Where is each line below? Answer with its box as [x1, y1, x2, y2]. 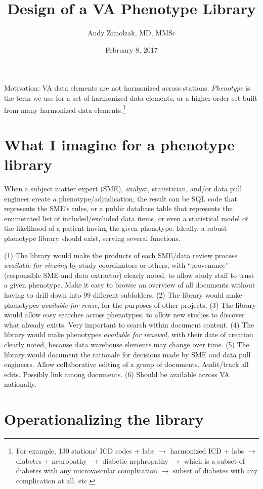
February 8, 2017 [105, 44, 158, 55]
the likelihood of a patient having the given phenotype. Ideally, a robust [4, 223, 227, 233]
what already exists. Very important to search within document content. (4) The [4, 319, 254, 330]
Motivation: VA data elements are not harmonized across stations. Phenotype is [4, 83, 250, 93]
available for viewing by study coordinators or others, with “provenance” [4, 260, 229, 270]
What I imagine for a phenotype [4, 134, 235, 154]
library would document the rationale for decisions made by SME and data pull [4, 349, 251, 359]
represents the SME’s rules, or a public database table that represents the [4, 203, 233, 214]
